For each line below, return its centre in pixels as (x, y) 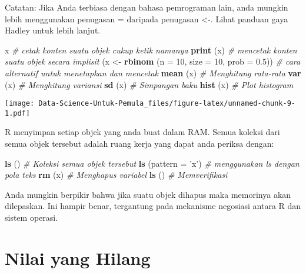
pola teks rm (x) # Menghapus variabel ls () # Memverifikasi (116, 175)
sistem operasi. (31, 218)
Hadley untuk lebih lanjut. (53, 30)
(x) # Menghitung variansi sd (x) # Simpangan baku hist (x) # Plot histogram (149, 84)
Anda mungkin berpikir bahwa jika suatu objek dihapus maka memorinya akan (148, 194)
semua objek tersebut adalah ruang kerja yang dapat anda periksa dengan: (139, 144)
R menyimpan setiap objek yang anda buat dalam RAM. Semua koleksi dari (142, 132)
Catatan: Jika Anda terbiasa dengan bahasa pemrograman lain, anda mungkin (147, 7)
